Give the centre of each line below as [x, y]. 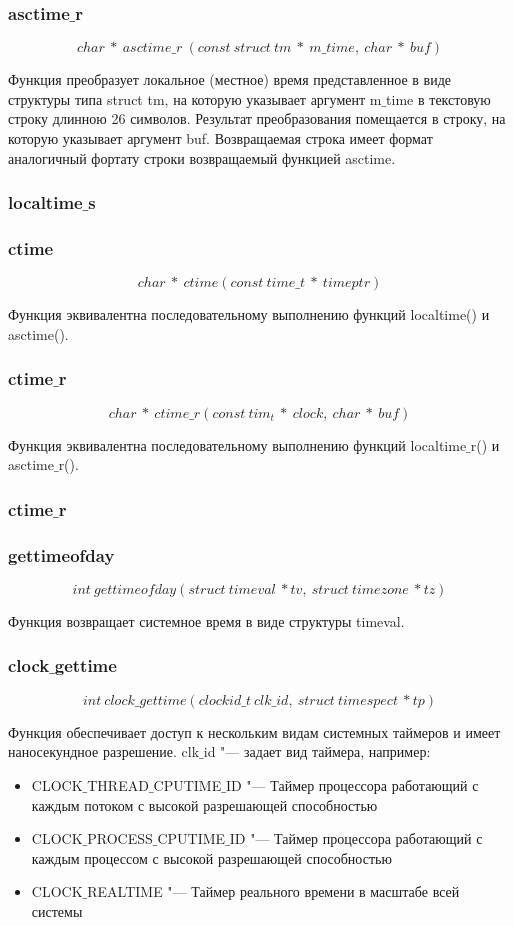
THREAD [118, 784]
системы [57, 910]
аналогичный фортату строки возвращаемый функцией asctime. [202, 157]
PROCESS [120, 838]
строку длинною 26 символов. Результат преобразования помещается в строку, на [257, 118]
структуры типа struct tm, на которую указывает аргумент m [195, 98]
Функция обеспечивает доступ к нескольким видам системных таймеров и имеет [254, 731]
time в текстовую [438, 98]
